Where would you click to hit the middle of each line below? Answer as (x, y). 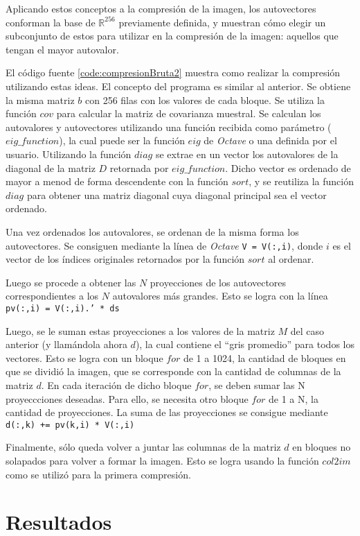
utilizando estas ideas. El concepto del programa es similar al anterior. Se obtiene (178, 86)
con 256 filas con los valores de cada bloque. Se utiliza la (205, 100)
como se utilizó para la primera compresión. (98, 474)
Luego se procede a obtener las (71, 282)
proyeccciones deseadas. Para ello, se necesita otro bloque (127, 398)
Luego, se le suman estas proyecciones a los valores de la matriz (140, 330)
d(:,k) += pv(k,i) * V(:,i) (70, 425)
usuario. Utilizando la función (69, 154)
